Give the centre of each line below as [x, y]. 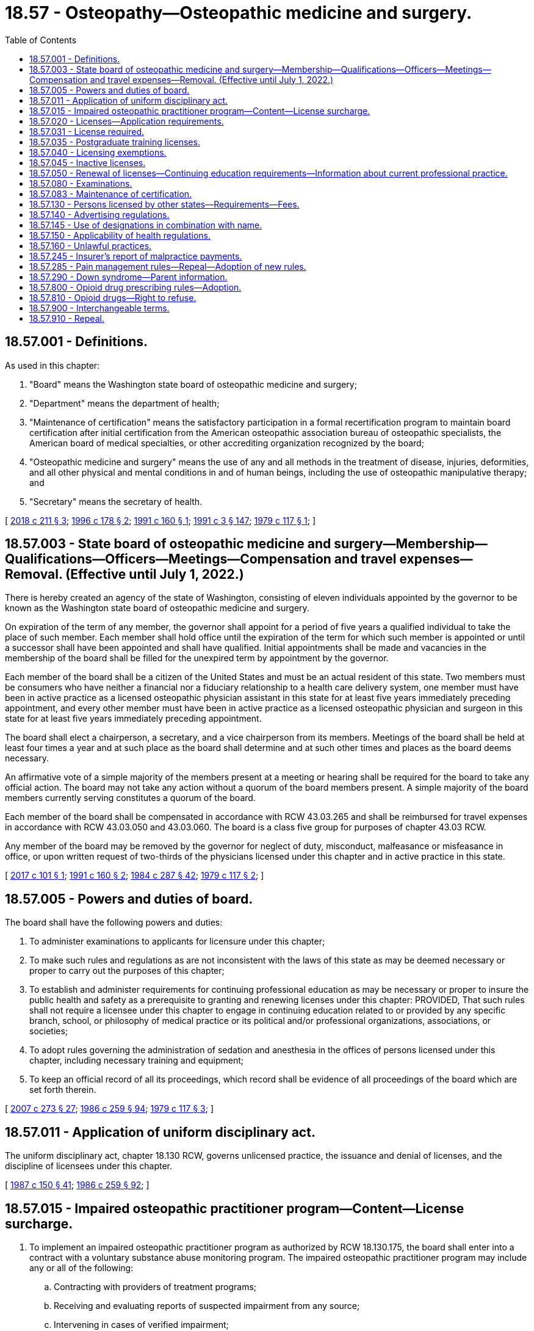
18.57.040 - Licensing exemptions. [98, 152]
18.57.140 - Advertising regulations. [99, 214]
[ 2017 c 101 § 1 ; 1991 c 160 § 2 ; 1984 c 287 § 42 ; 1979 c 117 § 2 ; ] [135, 876]
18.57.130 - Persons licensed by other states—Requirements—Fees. [164, 204]
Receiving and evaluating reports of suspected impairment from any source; [207, 1305]
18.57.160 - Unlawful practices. [91, 245]
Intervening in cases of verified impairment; [141, 1324]
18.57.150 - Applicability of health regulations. [120, 235]
